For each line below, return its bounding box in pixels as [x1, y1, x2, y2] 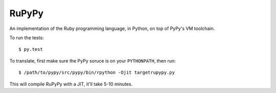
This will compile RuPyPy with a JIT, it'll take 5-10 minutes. [9, 81, 133, 87]
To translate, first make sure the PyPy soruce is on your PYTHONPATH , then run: [9, 57, 176, 64]
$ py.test [18, 46, 43, 52]
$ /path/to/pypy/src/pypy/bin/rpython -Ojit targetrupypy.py [18, 70, 175, 76]
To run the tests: [9, 35, 44, 41]
